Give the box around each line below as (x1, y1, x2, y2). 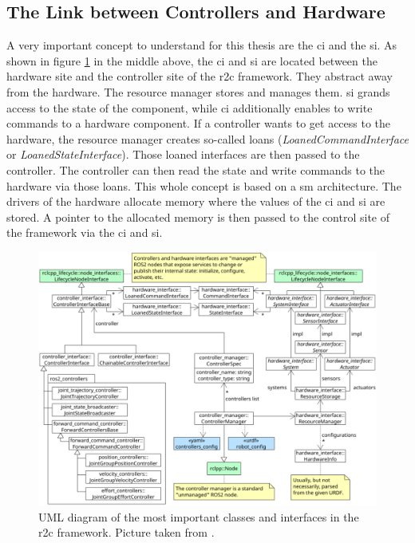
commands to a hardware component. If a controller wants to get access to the (6, 115, 391, 132)
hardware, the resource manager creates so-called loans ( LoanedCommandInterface (6, 130, 409, 147)
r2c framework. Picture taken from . (38, 524, 215, 541)
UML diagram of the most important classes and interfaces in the (38, 508, 359, 525)
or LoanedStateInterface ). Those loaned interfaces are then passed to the (6, 146, 360, 163)
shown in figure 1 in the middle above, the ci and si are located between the (6, 52, 377, 69)
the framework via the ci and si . (6, 224, 163, 241)
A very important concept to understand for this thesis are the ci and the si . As (6, 37, 397, 53)
